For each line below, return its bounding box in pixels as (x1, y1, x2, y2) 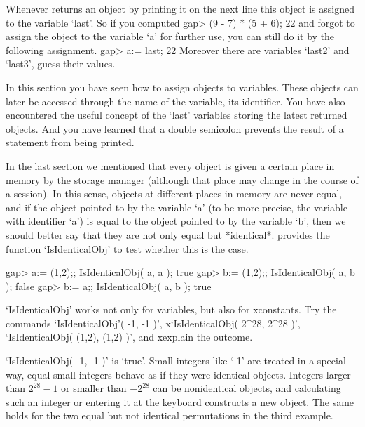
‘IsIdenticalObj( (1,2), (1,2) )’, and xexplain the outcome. (6, 329, 253, 344)
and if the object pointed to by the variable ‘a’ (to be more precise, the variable (6, 199, 347, 214)
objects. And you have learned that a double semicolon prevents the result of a (6, 121, 344, 136)
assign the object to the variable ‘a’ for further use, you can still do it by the (6, 29, 335, 44)
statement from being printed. (6, 135, 135, 150)
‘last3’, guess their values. (6, 56, 116, 71)
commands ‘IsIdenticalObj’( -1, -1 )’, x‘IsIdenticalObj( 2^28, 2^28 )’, (6, 315, 301, 330)
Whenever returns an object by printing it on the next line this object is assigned (6, 1, 354, 15)
